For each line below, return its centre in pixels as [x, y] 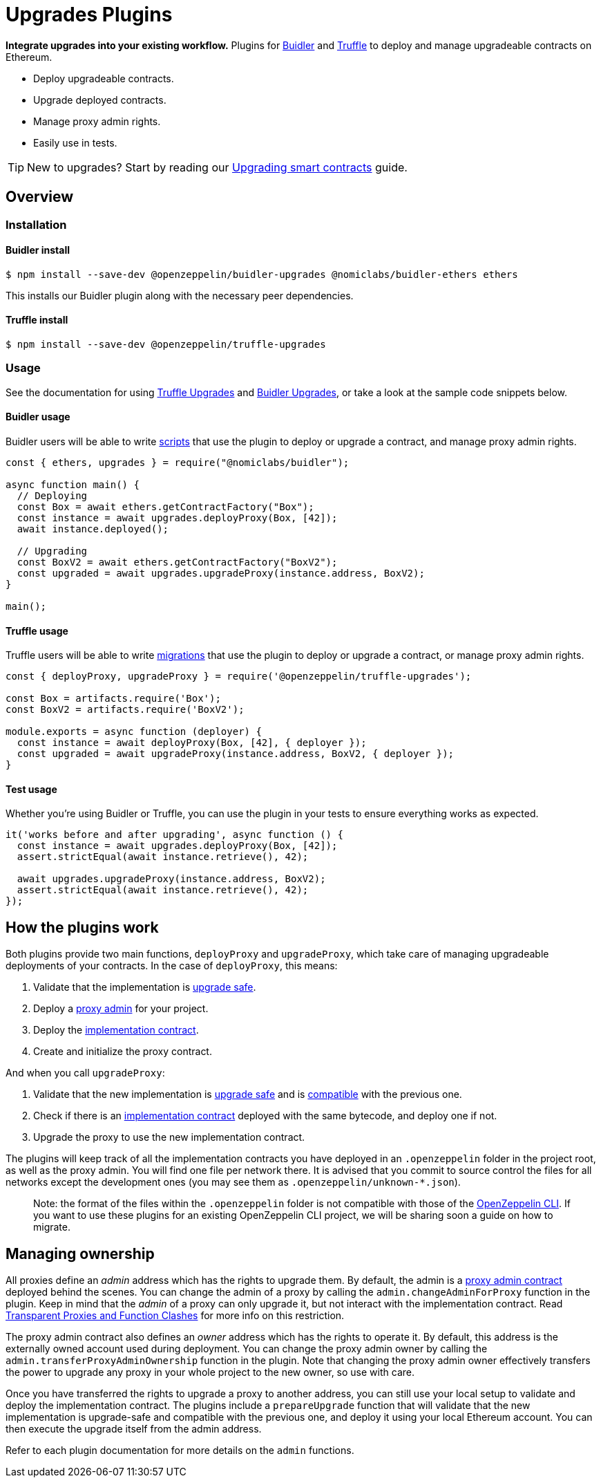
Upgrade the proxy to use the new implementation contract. [169, 1137]
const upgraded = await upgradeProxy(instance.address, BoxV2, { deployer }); [236, 754]
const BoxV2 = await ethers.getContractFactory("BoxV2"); [177, 562]
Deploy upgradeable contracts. [104, 78]
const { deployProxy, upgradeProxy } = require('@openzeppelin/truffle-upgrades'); [239, 677]
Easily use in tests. [75, 142]
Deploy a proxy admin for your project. [121, 1009]
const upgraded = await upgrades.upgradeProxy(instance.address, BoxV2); [221, 573]
